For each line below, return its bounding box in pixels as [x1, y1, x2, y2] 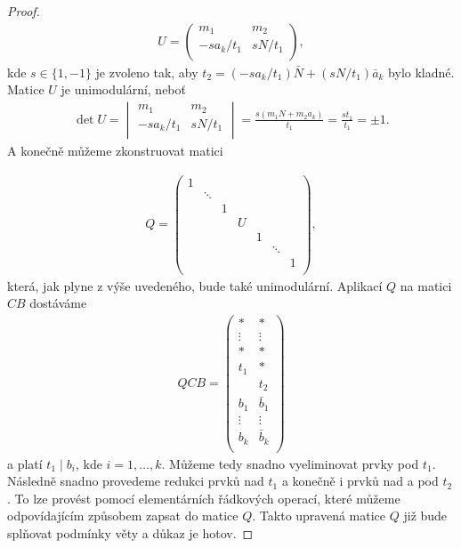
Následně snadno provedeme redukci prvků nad [7, 471, 264, 490]
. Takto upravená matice [252, 506, 386, 525]
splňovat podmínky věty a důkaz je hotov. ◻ [7, 523, 254, 542]
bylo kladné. [388, 62, 455, 81]
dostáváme [29, 294, 87, 312]
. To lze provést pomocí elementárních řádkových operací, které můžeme [7, 488, 400, 507]
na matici [400, 276, 452, 294]
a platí [7, 454, 43, 472]
